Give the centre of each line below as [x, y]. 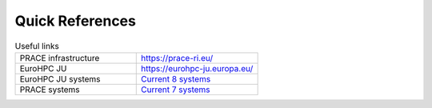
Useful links [37, 46]
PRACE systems [50, 90]
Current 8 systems [176, 78]
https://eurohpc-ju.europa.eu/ [197, 68]
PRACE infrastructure [60, 58]
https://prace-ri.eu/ [177, 58]
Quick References [75, 21]
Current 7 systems [176, 90]
